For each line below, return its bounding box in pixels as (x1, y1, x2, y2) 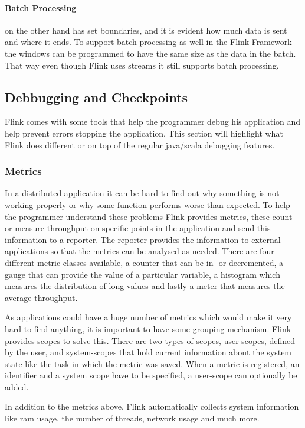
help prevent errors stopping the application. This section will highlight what (5, 127, 283, 139)
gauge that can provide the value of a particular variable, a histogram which (5, 268, 280, 280)
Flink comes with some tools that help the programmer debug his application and (5, 115, 301, 128)
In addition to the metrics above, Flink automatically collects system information (5, 400, 299, 413)
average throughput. (5, 291, 78, 303)
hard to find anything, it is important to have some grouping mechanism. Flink (5, 322, 291, 335)
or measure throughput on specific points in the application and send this (5, 222, 271, 234)
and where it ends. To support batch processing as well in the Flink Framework (5, 35, 292, 48)
